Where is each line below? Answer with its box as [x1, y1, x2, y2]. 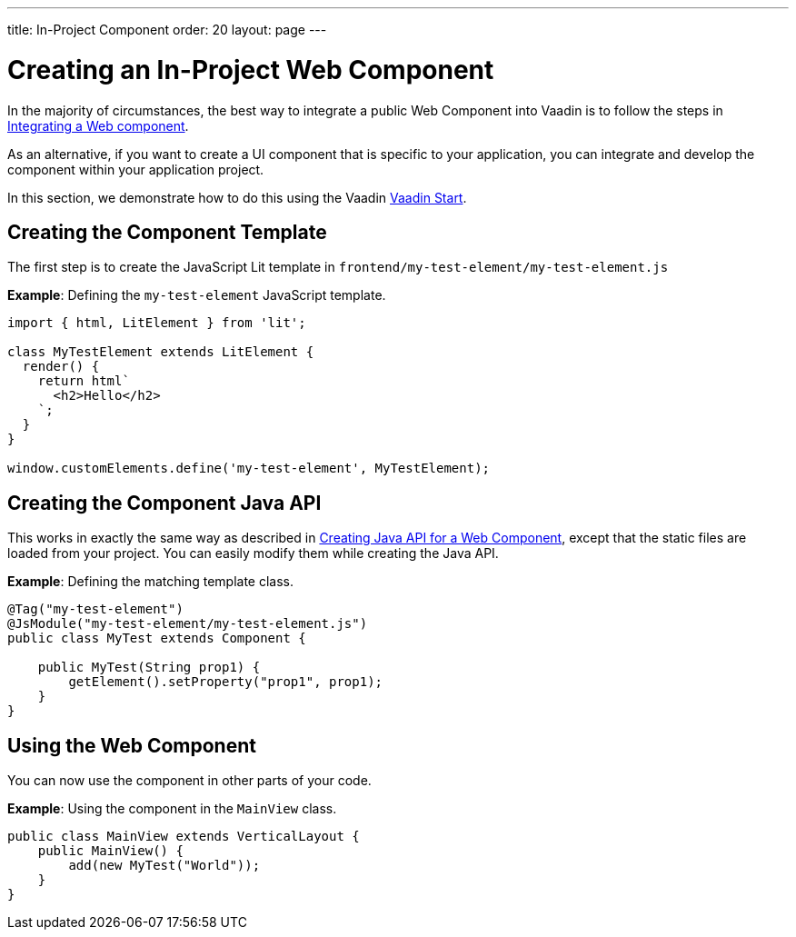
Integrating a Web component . [7, 117, 189, 134]
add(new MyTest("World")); [68, 858, 261, 873]
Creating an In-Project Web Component [7, 54, 494, 85]
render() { [22, 359, 100, 374]
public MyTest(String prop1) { [37, 660, 261, 675]
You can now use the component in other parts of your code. [7, 773, 372, 789]
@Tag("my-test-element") [7, 602, 184, 617]
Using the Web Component [7, 733, 256, 757]
